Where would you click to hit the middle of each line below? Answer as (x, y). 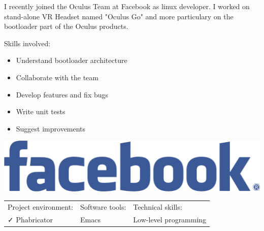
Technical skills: (158, 207)
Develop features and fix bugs (62, 94)
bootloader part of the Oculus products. (66, 26)
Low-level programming (170, 219)
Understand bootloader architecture (72, 60)
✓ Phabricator (30, 219)
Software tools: (103, 207)
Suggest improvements (51, 128)
